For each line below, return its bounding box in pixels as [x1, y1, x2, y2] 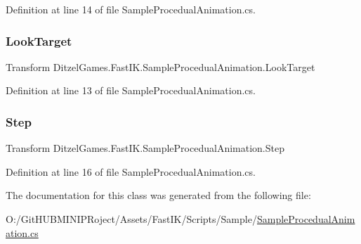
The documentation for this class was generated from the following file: [6, 188, 311, 203]
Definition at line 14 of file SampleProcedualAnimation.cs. [6, 2, 256, 16]
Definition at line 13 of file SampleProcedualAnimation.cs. [6, 83, 256, 98]
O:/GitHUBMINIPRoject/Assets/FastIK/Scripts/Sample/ [6, 212, 257, 226]
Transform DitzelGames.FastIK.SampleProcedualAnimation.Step [6, 141, 284, 155]
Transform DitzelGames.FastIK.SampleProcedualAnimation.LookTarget [6, 59, 315, 74]
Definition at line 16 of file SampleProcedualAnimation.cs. [6, 164, 256, 179]
